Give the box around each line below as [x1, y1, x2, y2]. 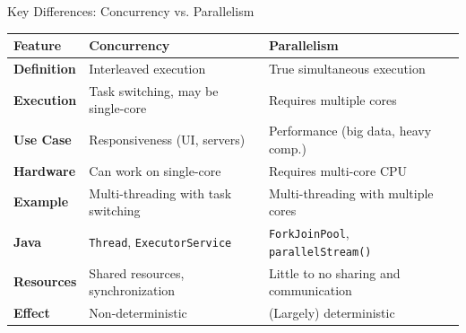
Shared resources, [89, 263, 185, 282]
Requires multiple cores [268, 90, 397, 109]
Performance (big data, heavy [268, 121, 432, 140]
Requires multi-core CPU [268, 161, 408, 180]
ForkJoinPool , [268, 223, 349, 241]
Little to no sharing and [268, 263, 401, 282]
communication [268, 281, 352, 300]
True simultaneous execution [268, 58, 426, 77]
